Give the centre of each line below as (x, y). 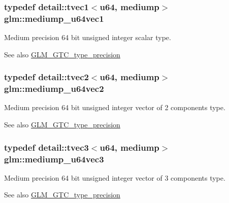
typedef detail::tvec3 (46, 147)
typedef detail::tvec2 (46, 77)
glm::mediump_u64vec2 (54, 89)
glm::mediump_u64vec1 (54, 18)
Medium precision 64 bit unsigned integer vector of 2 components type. (115, 107)
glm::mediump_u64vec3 (54, 159)
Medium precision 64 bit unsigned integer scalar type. (88, 37)
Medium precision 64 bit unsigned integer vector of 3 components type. (115, 177)
